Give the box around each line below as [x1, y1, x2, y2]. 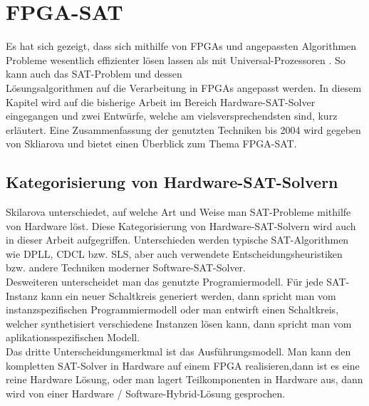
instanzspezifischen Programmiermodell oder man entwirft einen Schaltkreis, [6, 302, 339, 317]
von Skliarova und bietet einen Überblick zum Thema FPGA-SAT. [6, 136, 297, 151]
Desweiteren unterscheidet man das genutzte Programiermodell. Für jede [6, 274, 323, 289]
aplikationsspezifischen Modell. [6, 330, 140, 345]
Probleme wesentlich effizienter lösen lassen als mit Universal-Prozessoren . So [6, 52, 345, 67]
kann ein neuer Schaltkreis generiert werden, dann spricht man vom [41, 288, 336, 303]
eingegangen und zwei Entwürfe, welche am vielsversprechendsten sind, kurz [6, 108, 338, 123]
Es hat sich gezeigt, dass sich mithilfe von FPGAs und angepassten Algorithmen [6, 38, 357, 53]
